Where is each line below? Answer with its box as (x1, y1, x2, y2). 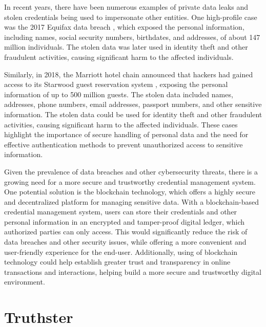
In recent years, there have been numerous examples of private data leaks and (4, 2, 249, 12)
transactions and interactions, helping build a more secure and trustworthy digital (4, 266, 261, 277)
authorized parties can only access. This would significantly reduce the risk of (4, 226, 248, 237)
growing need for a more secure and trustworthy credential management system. (4, 176, 256, 187)
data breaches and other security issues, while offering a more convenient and (4, 236, 247, 247)
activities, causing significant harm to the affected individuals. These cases (4, 119, 238, 129)
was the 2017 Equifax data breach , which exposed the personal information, (4, 21, 244, 32)
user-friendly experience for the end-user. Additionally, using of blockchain (4, 246, 238, 257)
